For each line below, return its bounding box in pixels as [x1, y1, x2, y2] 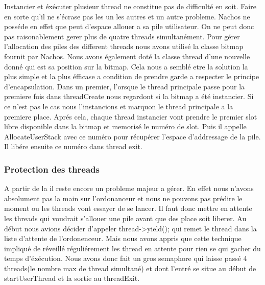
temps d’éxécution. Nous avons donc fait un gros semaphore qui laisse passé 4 [4, 253, 247, 264]
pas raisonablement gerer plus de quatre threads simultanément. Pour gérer [4, 31, 240, 41]
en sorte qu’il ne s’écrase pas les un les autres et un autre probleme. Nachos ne [4, 11, 250, 21]
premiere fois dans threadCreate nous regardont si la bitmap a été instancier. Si [4, 91, 254, 102]
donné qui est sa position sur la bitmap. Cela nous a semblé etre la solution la [4, 61, 248, 72]
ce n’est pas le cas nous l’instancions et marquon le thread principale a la [4, 101, 233, 111]
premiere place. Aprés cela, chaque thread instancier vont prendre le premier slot [4, 111, 257, 122]
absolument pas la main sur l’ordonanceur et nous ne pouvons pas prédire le [4, 193, 243, 203]
